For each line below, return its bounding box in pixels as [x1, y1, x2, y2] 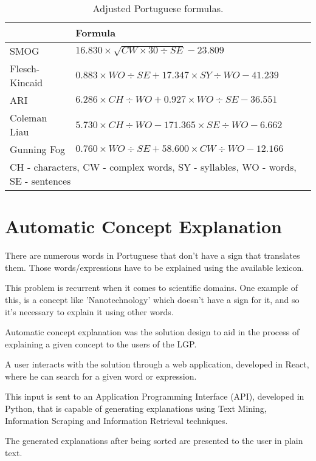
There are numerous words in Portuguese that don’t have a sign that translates [5, 249, 300, 262]
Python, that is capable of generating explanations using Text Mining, [5, 402, 267, 415]
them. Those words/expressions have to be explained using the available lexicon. [5, 261, 304, 273]
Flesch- [10, 61, 40, 75]
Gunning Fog [10, 142, 66, 156]
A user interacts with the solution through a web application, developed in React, [5, 358, 309, 371]
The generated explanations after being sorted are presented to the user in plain [5, 434, 303, 447]
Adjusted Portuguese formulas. [92, 1, 224, 15]
